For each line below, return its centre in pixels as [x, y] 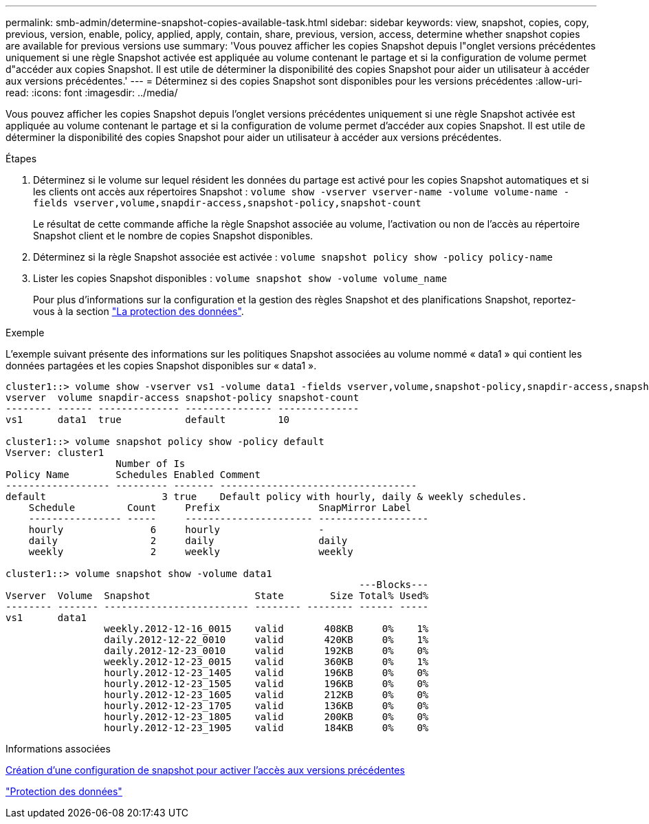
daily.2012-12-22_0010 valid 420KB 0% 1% [266, 640]
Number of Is [151, 464]
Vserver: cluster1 [55, 453]
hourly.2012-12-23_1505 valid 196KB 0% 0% [266, 684]
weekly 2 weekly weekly [191, 552]
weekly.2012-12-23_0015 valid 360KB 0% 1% [266, 662]
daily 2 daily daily [188, 541]
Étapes [21, 159]
